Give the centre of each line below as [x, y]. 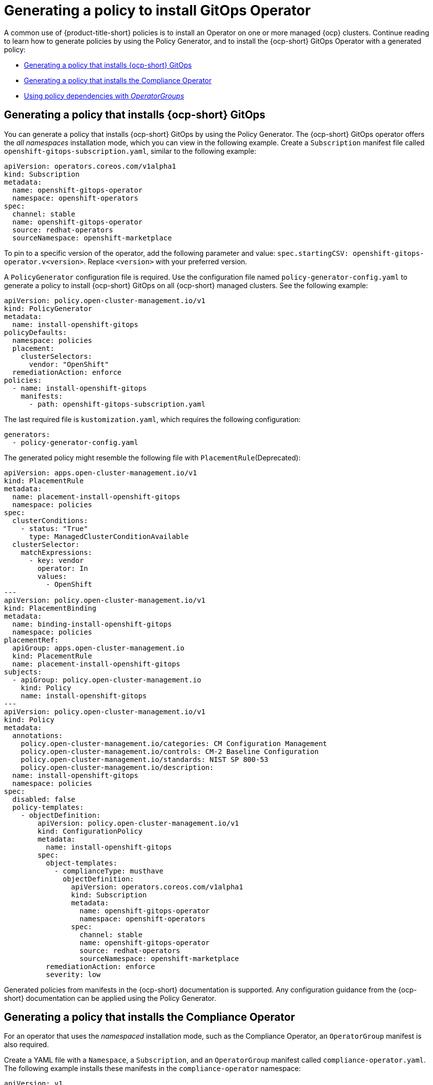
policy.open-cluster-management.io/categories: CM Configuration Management [174, 743]
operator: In [63, 568]
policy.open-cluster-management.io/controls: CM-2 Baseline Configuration [170, 751]
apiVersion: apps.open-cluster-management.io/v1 [101, 473]
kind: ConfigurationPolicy [90, 831]
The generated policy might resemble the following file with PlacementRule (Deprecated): [152, 457]
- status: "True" [54, 528]
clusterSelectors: [56, 356]
